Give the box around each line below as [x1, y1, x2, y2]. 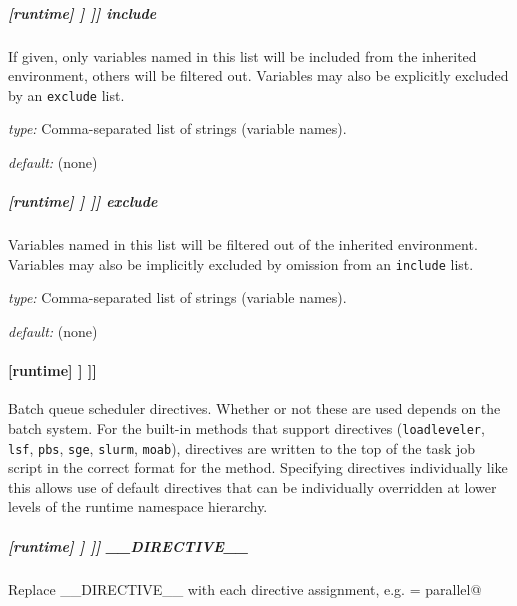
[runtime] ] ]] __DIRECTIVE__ [8, 535, 249, 556]
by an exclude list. [8, 84, 125, 105]
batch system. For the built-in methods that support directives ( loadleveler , [8, 417, 485, 438]
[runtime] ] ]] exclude [8, 191, 158, 212]
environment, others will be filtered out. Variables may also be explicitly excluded [8, 65, 509, 86]
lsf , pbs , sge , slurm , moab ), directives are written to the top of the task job [8, 437, 476, 458]
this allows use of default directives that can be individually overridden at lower [8, 476, 497, 497]
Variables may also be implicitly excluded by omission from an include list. [8, 253, 474, 274]
